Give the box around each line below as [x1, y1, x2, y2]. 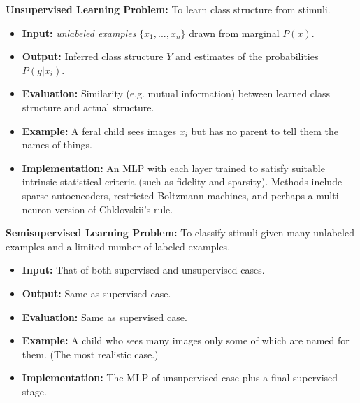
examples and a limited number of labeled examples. [6, 239, 231, 253]
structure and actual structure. [22, 99, 154, 114]
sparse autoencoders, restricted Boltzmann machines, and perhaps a [22, 188, 313, 202]
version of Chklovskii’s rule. [55, 201, 173, 216]
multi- [316, 188, 343, 202]
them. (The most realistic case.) [22, 346, 159, 361]
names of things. [22, 137, 92, 152]
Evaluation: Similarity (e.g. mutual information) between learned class [22, 86, 331, 101]
